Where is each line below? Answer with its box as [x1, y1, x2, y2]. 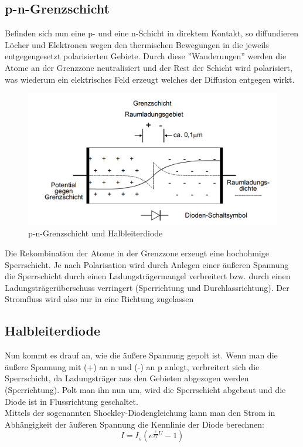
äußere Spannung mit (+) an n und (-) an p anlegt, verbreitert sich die [5, 360, 260, 372]
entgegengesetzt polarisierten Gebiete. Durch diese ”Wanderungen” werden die [5, 50, 287, 62]
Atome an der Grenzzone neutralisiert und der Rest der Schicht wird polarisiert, [5, 61, 292, 73]
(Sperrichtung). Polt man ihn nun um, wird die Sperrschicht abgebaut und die [5, 383, 286, 395]
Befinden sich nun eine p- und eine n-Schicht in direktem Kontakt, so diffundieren [5, 27, 298, 39]
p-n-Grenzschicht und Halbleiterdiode [28, 227, 163, 239]
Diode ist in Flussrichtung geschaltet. [5, 395, 138, 407]
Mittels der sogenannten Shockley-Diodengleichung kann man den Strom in [5, 407, 275, 419]
